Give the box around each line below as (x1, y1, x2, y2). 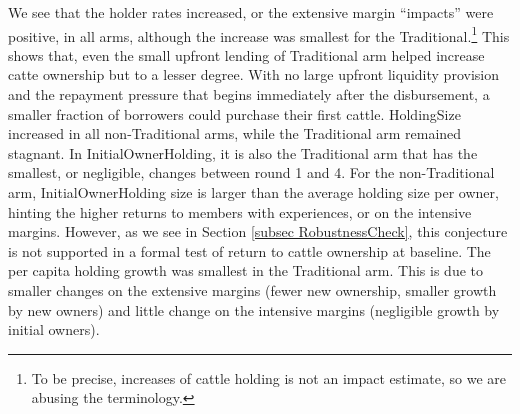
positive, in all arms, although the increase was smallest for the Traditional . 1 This (8, 22, 510, 46)
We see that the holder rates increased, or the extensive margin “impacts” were (8, 2, 494, 22)
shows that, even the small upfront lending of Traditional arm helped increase (8, 44, 485, 65)
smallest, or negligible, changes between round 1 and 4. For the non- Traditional (8, 162, 495, 183)
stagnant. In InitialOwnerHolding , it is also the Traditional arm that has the (8, 142, 478, 163)
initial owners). (8, 319, 100, 340)
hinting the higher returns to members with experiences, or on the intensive (8, 201, 472, 222)
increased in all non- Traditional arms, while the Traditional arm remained (8, 123, 462, 144)
